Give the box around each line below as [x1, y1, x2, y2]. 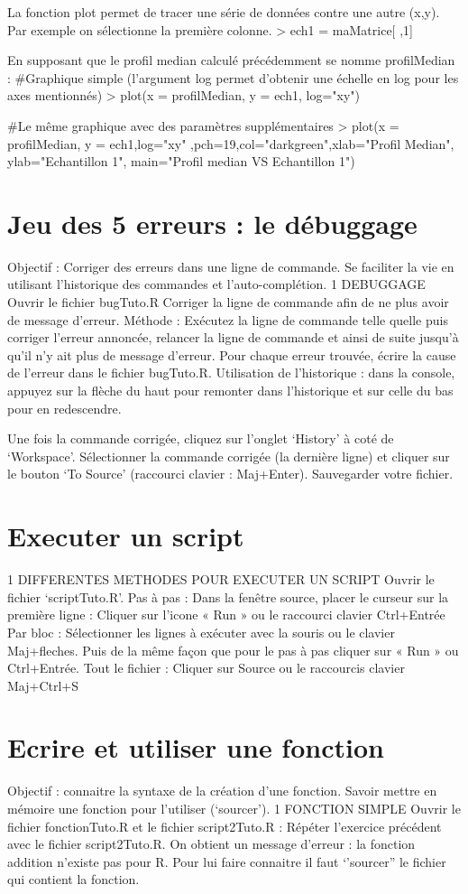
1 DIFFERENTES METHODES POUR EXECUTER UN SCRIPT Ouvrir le [7, 570, 435, 589]
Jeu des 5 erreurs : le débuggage [7, 204, 418, 241]
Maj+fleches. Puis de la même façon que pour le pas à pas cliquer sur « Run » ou [7, 640, 459, 659]
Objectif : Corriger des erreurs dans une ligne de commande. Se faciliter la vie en [7, 256, 454, 275]
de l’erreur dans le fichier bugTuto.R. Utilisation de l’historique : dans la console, [7, 363, 455, 382]
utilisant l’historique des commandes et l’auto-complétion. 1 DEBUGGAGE [7, 275, 426, 293]
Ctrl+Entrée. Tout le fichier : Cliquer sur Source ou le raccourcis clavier [7, 658, 405, 677]
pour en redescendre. [7, 398, 122, 417]
